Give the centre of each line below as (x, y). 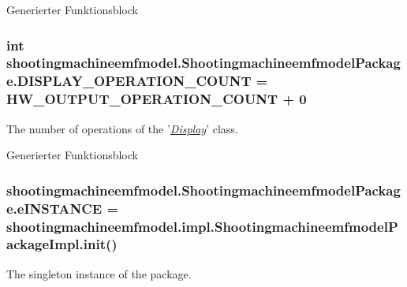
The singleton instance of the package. (99, 273)
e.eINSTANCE (54, 208)
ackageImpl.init (56, 244)
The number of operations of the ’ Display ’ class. (122, 128)
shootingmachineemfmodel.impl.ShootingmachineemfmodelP (202, 226)
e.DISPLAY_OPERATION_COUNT (129, 81)
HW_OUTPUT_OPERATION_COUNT (142, 99)
